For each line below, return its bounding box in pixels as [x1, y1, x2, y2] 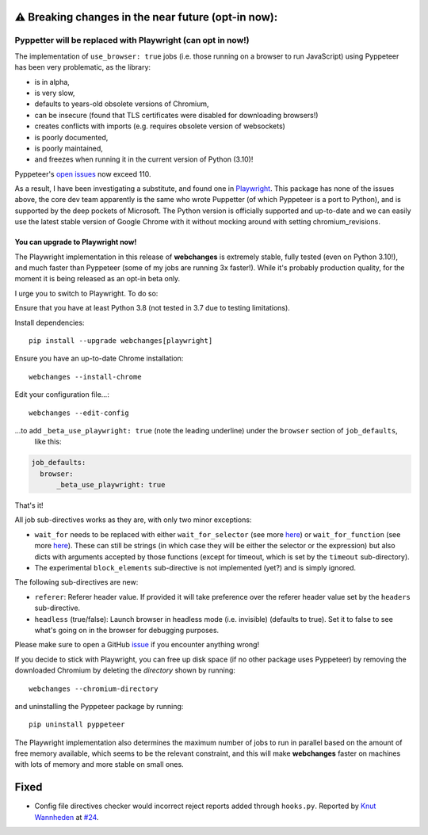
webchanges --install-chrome [29, 372, 142, 381]
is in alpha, [34, 77, 71, 86]
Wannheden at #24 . [34, 812, 99, 822]
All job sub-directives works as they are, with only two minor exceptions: [14, 515, 252, 524]
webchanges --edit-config [29, 408, 130, 417]
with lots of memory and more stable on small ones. [14, 760, 184, 769]
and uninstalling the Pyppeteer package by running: [14, 701, 184, 711]
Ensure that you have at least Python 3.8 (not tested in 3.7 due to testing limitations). [14, 303, 291, 313]
